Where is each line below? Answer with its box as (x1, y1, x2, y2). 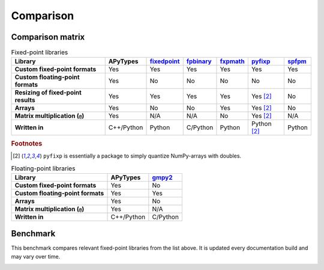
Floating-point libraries (11, 164, 76, 173)
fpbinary (186, 57, 212, 66)
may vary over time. (11, 253, 61, 260)
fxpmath (220, 57, 245, 66)
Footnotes (11, 139, 43, 147)
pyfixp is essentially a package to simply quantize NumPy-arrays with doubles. (43, 152, 242, 159)
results (14, 96, 35, 105)
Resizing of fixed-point (14, 88, 82, 97)
